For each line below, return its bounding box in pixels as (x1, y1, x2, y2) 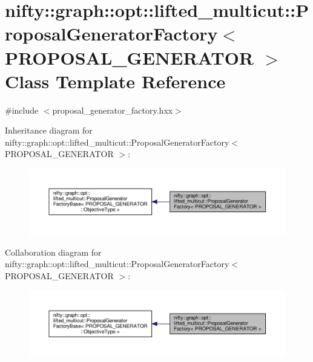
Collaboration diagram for (5, 245, 102, 258)
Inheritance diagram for (5, 124, 93, 137)
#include (5, 103, 39, 116)
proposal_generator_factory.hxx (52, 103, 173, 116)
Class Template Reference (5, 68, 226, 93)
